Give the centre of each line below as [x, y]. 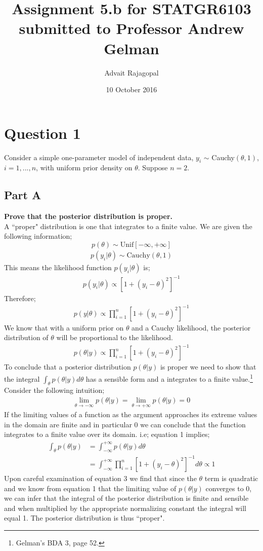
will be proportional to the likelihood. [115, 337]
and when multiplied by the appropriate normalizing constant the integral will [125, 508]
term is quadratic [231, 478]
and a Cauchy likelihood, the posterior [191, 327]
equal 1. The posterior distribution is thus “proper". [84, 518]
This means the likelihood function [58, 267]
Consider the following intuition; [54, 390]
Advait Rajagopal [131, 72]
